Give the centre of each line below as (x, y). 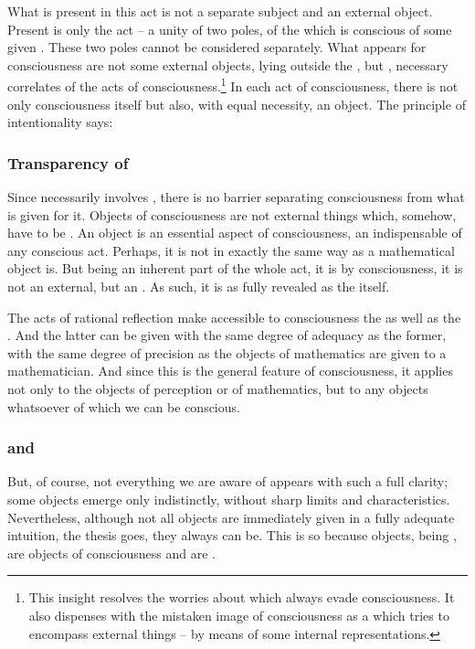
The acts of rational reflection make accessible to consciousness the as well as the (234, 317)
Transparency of (68, 162)
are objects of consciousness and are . (111, 553)
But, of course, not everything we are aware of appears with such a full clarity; (228, 481)
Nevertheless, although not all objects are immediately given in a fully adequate (231, 517)
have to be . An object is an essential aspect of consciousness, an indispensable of (235, 233)
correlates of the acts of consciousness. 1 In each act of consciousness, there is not (233, 85)
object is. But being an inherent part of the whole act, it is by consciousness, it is (235, 268)
